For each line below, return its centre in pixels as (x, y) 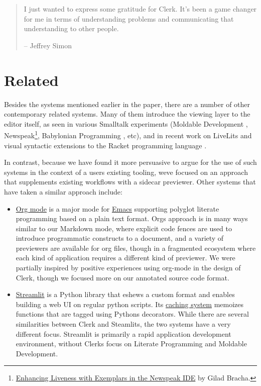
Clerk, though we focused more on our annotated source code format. (122, 277)
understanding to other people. (71, 28)
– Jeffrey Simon (48, 45)
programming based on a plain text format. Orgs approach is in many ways (132, 218)
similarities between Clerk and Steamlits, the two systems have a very (123, 324)
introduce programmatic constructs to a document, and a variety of (120, 238)
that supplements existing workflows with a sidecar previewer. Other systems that (130, 182)
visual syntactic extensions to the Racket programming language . (105, 145)
